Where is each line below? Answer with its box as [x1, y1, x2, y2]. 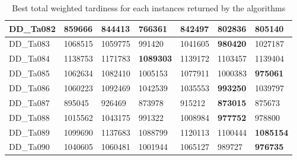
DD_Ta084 [9, 52, 50, 65]
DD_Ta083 [9, 37, 50, 50]
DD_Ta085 [9, 67, 50, 79]
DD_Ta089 [9, 126, 50, 138]
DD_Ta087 [9, 96, 50, 108]
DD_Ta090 [9, 140, 50, 153]
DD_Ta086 [9, 81, 50, 94]
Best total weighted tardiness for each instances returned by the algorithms [12, 2, 286, 14]
